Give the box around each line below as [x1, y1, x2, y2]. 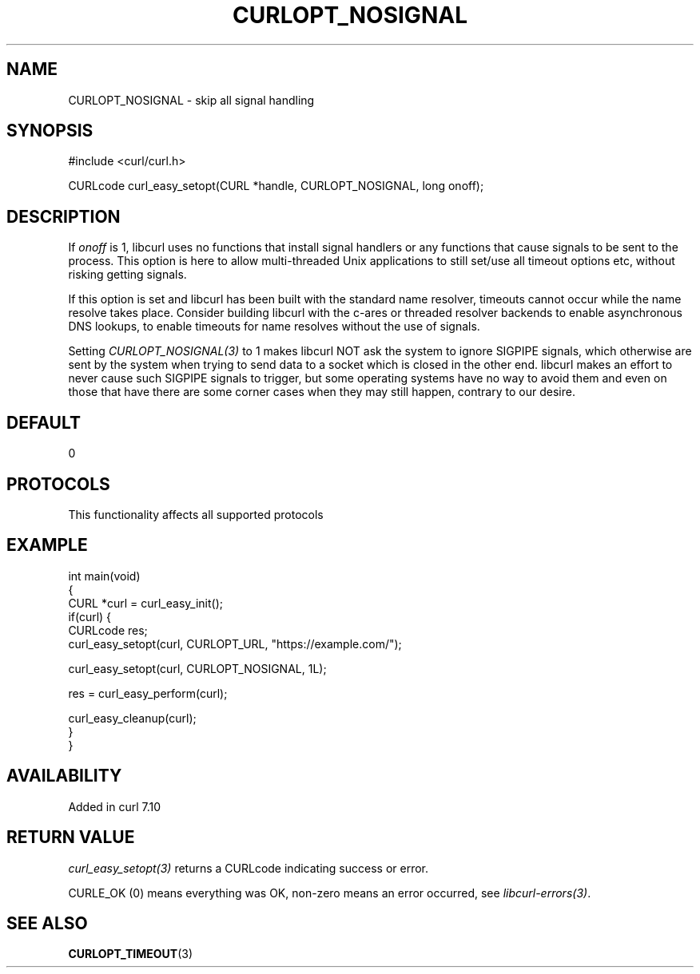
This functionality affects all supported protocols [68, 507, 324, 521]
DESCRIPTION [6, 206, 121, 227]
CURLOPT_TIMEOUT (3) [68, 947, 193, 961]
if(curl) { [68, 609, 112, 624]
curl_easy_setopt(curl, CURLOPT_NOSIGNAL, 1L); [68, 661, 327, 675]
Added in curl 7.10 [68, 799, 161, 814]
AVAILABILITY [6, 766, 122, 786]
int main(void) [68, 568, 141, 583]
